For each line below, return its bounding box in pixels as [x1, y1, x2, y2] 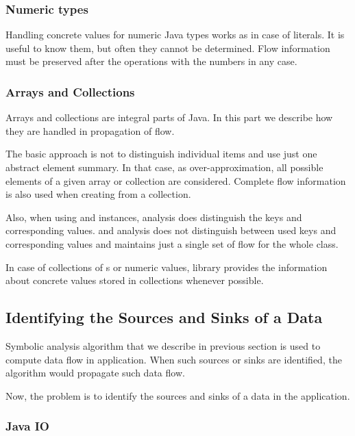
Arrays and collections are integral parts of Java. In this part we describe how [5, 110, 333, 125]
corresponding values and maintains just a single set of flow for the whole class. [5, 236, 339, 251]
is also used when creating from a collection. [5, 187, 191, 201]
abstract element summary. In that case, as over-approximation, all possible [5, 160, 323, 174]
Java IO [5, 418, 49, 435]
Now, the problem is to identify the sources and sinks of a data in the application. [5, 388, 350, 402]
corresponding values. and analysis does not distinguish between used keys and [5, 223, 336, 238]
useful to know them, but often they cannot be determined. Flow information [5, 40, 330, 55]
